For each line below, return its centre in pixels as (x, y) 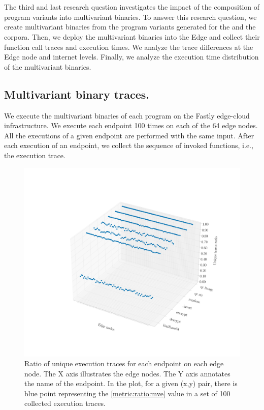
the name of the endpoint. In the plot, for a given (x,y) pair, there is (131, 383)
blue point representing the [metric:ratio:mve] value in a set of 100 (127, 393)
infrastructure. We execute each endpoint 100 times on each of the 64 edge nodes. (131, 125)
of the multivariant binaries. (48, 66)
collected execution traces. (65, 403)
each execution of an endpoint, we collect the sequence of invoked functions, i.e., (129, 145)
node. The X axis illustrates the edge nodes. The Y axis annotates (127, 373)
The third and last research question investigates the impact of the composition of (132, 7)
